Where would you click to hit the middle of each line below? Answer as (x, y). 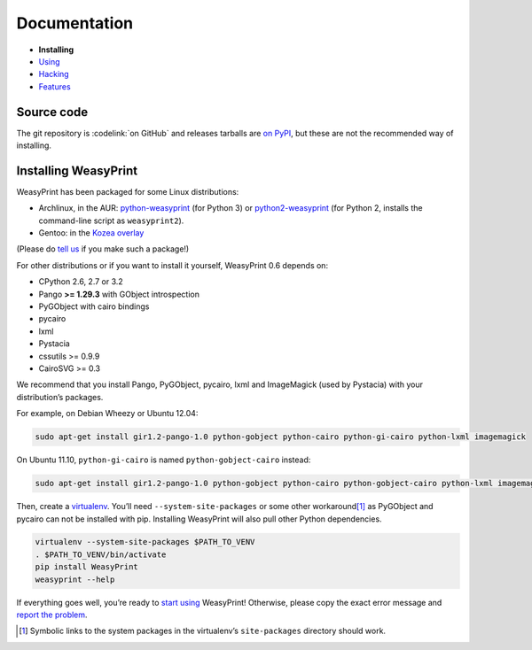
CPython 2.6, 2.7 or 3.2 (81, 282)
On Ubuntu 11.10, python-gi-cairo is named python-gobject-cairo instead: (164, 460)
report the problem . (52, 615)
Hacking (54, 74)
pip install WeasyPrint (87, 567)
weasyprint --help (75, 579)
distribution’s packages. (60, 397)
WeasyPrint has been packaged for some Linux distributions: (128, 191)
